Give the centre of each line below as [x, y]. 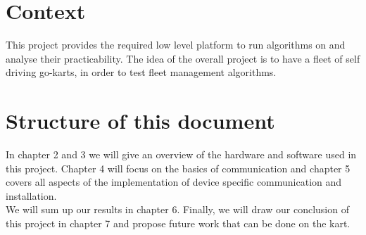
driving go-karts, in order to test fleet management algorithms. [141, 72]
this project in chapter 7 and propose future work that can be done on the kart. [178, 223]
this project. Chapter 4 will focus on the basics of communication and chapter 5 [178, 168]
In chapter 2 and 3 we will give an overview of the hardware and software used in [181, 154]
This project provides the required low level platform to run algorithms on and [176, 45]
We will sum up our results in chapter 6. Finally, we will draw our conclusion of [177, 209]
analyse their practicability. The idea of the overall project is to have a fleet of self [183, 58]
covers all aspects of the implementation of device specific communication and [174, 182]
